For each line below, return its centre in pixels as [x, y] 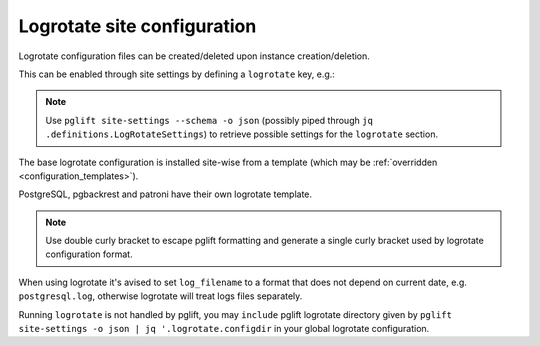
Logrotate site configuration [137, 26]
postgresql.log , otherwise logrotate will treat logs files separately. [160, 296]
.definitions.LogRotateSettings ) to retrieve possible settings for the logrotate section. [242, 134]
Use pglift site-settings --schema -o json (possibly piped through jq [209, 120]
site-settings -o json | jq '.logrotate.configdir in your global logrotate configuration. [224, 329]
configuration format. [89, 254]
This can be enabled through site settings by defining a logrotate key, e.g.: [176, 74]
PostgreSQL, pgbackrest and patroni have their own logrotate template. [165, 194]
